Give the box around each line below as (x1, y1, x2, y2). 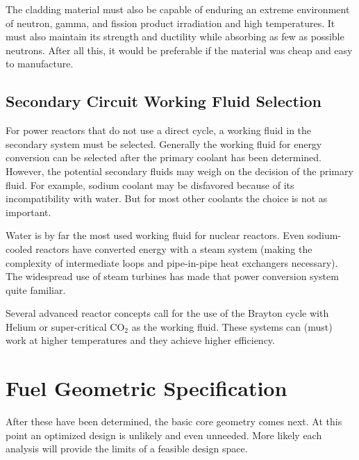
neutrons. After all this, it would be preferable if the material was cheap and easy (6, 42, 353, 57)
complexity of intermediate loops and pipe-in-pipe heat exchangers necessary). (6, 255, 338, 270)
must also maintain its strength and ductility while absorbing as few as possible (6, 29, 344, 44)
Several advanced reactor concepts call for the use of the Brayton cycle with (6, 306, 329, 320)
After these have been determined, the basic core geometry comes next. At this (6, 414, 342, 429)
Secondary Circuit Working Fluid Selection (6, 90, 322, 112)
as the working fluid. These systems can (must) (131, 319, 333, 334)
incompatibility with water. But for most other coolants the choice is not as (6, 191, 328, 206)
